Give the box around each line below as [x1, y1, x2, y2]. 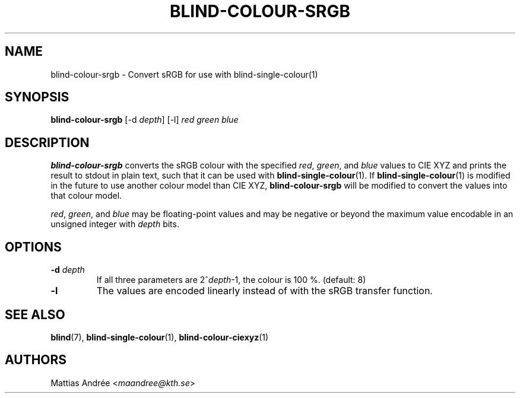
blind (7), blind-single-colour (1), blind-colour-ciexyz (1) [50, 332, 269, 342]
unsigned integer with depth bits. [50, 219, 179, 230]
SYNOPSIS [5, 90, 69, 105]
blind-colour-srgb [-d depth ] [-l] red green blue [50, 114, 239, 125]
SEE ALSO [5, 307, 65, 322]
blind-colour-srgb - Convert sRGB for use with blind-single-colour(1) [50, 69, 318, 79]
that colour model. [50, 190, 122, 201]
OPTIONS [5, 239, 62, 254]
